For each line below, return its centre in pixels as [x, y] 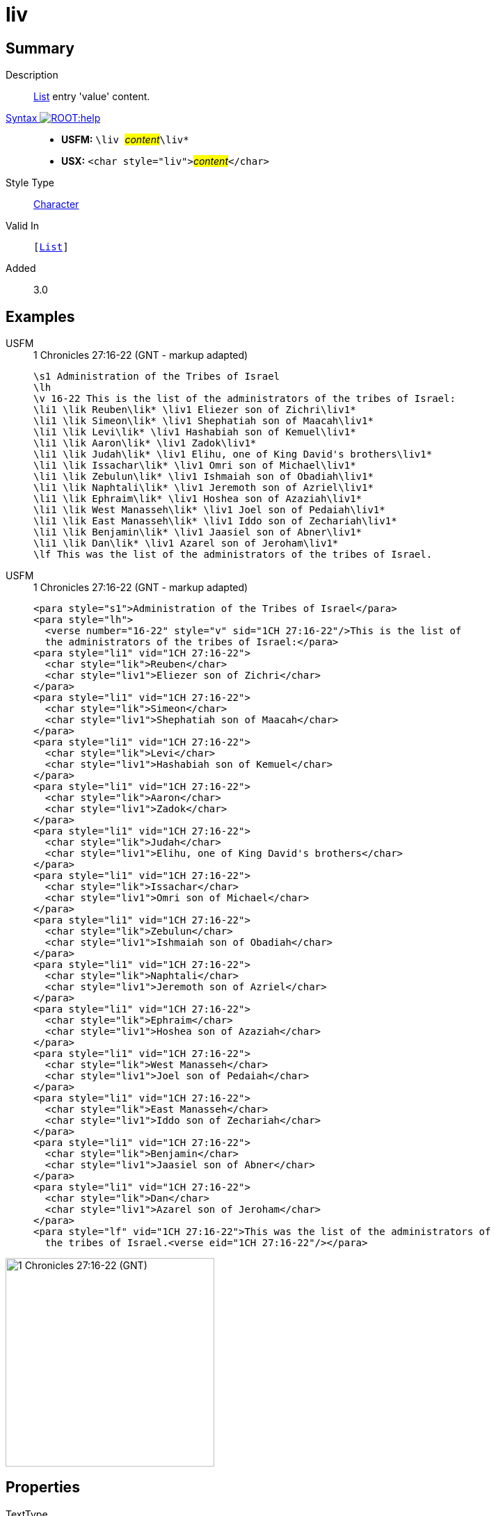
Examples [40, 316]
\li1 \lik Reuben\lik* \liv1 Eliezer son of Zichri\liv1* [195, 410]
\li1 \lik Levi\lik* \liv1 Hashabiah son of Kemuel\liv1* [195, 432]
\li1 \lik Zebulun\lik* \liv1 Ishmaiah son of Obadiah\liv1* [203, 477]
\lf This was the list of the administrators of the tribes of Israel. [233, 555]
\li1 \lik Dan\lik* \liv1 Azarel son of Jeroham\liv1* [186, 543]
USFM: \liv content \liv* [125, 140]
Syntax [22, 118]
